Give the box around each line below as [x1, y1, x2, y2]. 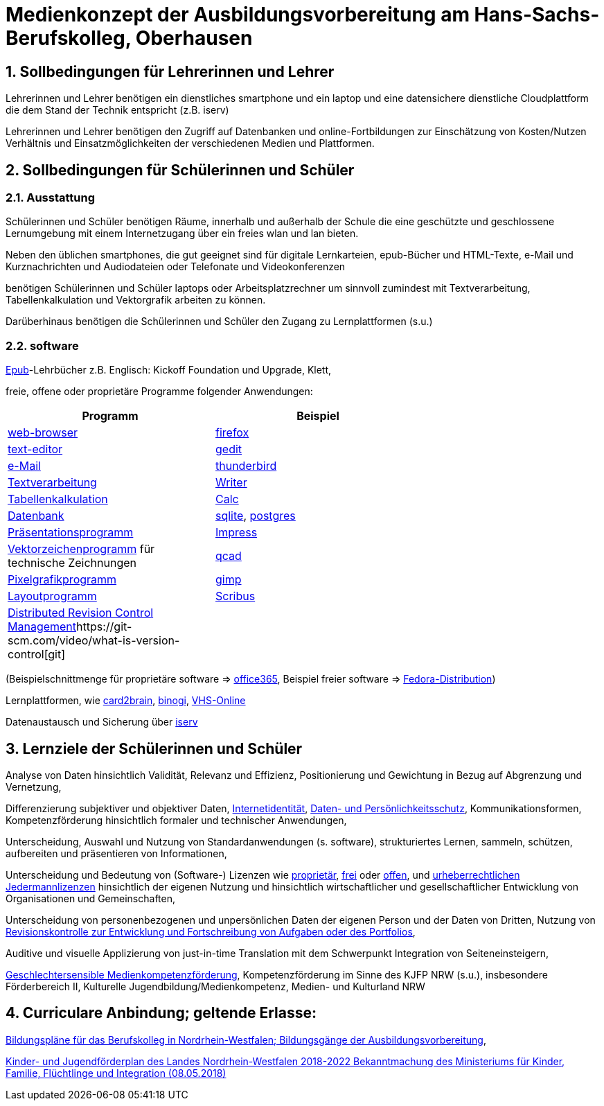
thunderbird [215, 459, 277, 473]
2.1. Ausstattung [6, 191, 95, 205]
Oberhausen [135, 26, 253, 50]
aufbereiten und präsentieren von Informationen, [6, 847, 227, 859]
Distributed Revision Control [8, 606, 154, 620]
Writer [215, 475, 247, 490]
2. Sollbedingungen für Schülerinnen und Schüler [6, 161, 355, 179]
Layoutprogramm [8, 589, 97, 604]
